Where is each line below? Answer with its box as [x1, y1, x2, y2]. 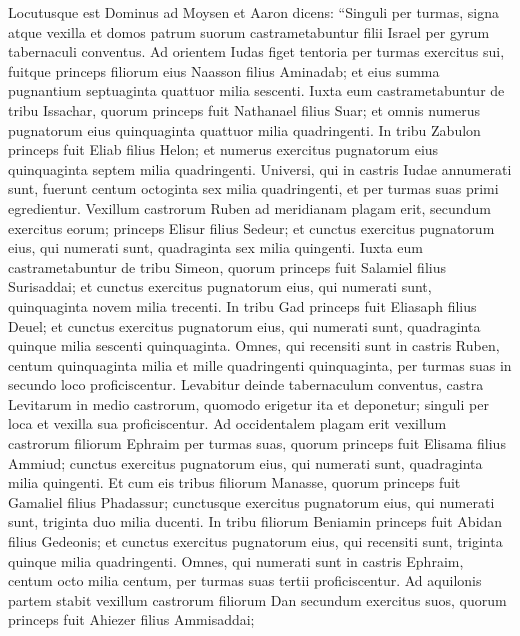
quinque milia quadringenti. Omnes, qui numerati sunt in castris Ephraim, [8, 550, 464, 571]
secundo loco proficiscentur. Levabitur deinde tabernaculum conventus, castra [8, 374, 484, 395]
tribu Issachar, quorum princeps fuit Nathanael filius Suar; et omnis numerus [8, 99, 481, 120]
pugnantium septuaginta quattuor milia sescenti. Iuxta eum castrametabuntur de [8, 80, 505, 101]
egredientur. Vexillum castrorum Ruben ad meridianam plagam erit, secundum [8, 197, 491, 218]
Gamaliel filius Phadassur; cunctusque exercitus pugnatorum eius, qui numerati [8, 491, 495, 512]
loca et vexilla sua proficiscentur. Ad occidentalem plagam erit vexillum [8, 413, 447, 434]
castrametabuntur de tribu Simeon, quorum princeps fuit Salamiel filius [8, 256, 446, 277]
